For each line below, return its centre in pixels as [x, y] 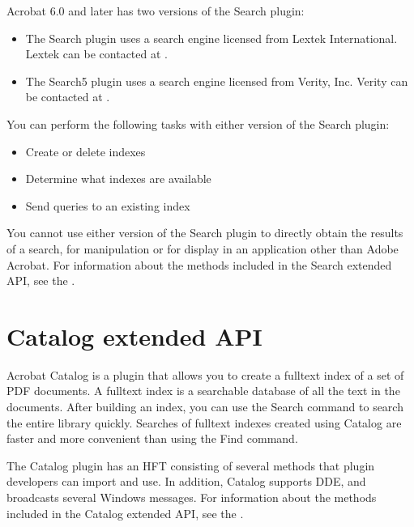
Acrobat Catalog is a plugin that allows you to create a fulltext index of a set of [205, 374]
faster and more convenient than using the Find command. [152, 438]
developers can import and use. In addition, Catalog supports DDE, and [186, 481]
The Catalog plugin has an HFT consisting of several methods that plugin [191, 465]
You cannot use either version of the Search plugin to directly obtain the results [205, 233]
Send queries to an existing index [108, 205]
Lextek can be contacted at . [96, 54]
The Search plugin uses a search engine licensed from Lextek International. [211, 38]
